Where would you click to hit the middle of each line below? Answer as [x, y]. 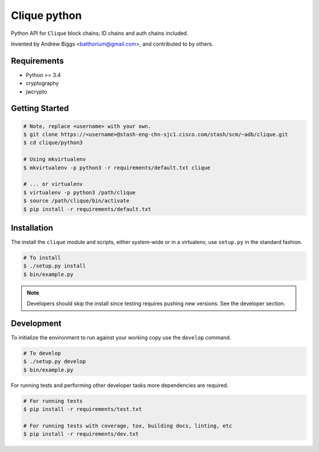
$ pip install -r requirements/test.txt [82, 409]
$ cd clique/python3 [53, 143]
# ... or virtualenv [53, 184]
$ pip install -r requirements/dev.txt [81, 434]
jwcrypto [36, 91]
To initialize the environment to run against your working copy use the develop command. [121, 338]
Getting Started [40, 109]
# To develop [42, 353]
